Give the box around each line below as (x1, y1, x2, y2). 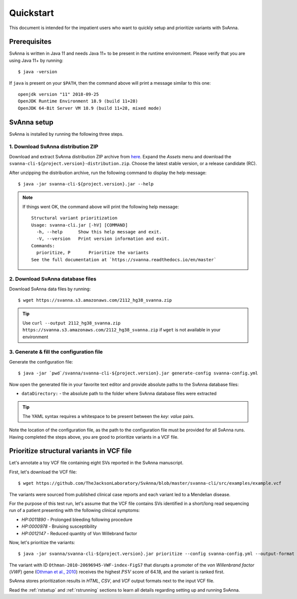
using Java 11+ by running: (9, 57, 64, 63)
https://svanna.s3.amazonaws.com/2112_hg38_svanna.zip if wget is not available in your (22, 327, 221, 333)
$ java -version (18, 69, 57, 75)
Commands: (31, 243, 55, 248)
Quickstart (9, 7, 54, 18)
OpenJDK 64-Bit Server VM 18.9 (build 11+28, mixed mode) (18, 105, 162, 111)
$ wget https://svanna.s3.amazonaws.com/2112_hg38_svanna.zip (18, 297, 172, 303)
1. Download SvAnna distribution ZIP (9, 143, 99, 150)
